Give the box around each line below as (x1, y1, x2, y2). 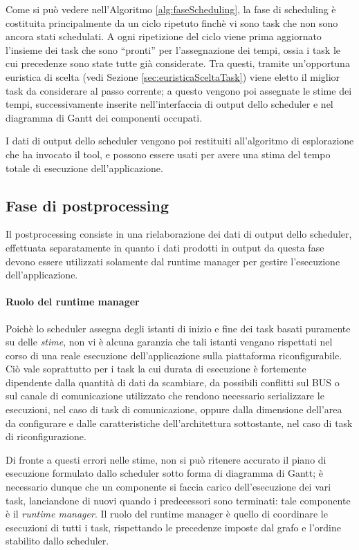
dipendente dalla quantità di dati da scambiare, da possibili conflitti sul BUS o (6, 374, 340, 389)
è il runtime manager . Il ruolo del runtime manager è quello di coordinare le (6, 506, 328, 521)
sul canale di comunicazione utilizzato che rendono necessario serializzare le (6, 388, 324, 403)
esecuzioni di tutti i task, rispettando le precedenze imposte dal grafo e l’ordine (6, 520, 342, 534)
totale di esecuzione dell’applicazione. (6, 160, 163, 175)
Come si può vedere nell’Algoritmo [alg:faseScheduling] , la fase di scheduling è (6, 2, 336, 16)
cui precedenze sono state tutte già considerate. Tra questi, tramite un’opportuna (6, 56, 350, 70)
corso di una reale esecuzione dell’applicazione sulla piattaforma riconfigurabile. (6, 348, 342, 362)
